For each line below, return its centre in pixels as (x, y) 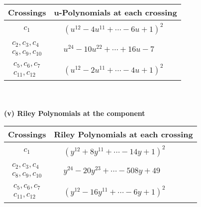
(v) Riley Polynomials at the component (75, 113)
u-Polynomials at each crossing (115, 12)
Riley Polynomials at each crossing (123, 134)
